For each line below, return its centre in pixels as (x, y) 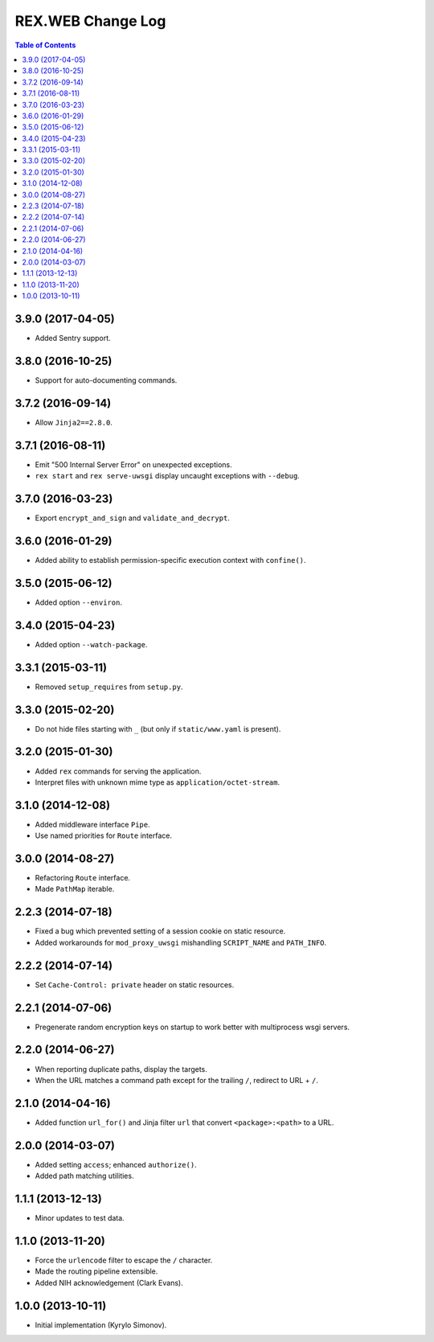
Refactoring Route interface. (83, 878)
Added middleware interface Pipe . (92, 824)
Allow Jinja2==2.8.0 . (74, 422)
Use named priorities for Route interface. (104, 835)
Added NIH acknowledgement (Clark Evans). (109, 1282)
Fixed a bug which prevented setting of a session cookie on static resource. (160, 931)
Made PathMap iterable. (75, 889)
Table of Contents (45, 45)
